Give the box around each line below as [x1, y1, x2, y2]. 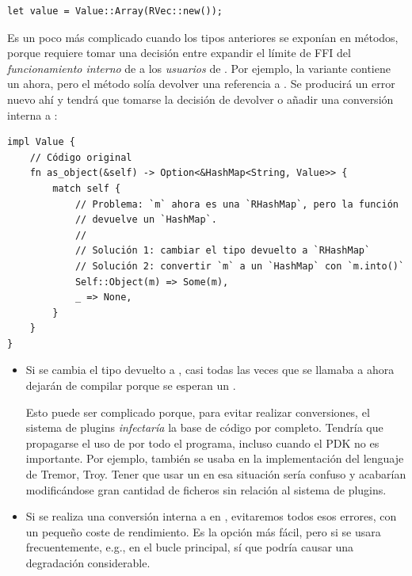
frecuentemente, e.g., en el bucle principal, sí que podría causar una [25, 539, 354, 555]
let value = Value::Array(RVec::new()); [7, 6, 223, 17]
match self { [52, 182, 121, 194]
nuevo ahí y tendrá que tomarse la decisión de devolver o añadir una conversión [7, 90, 394, 107]
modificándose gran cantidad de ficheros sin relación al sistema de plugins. [25, 481, 387, 498]
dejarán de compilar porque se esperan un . [25, 377, 236, 394]
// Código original [29, 151, 132, 163]
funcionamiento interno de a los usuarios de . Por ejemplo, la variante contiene [7, 59, 391, 76]
